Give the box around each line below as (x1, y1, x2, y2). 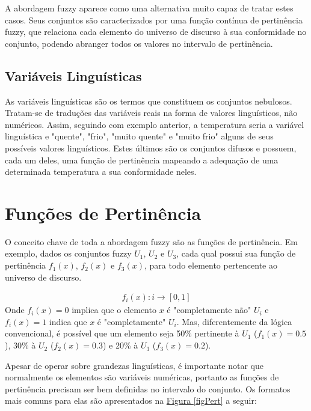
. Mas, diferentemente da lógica (176, 315, 292, 327)
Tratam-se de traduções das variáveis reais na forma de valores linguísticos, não (5, 106, 298, 119)
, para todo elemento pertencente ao (144, 259, 277, 272)
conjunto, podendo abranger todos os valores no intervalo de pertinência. (5, 37, 273, 49)
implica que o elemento (72, 303, 156, 316)
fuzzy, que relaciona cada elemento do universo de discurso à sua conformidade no (5, 25, 307, 38)
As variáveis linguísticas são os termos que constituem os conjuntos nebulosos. (5, 94, 292, 107)
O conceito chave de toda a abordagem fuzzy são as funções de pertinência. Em (5, 235, 298, 248)
